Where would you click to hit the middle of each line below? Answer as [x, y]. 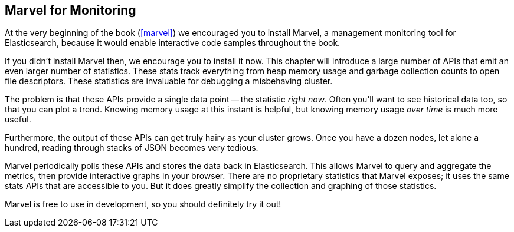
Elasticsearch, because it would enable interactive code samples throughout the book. [173, 43]
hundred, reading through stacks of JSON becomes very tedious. [132, 148]
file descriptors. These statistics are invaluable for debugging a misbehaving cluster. [169, 81]
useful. [18, 120]
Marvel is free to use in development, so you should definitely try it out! [143, 204]
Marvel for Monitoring [71, 10]
